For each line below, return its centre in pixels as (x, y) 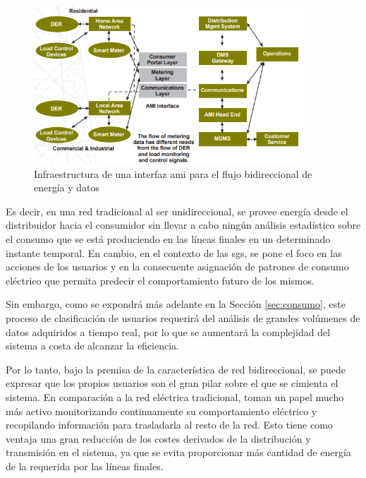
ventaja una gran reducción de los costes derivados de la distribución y (158, 438)
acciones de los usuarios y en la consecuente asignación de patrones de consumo (177, 267)
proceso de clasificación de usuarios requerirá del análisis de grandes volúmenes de (183, 318)
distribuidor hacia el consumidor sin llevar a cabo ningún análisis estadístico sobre (183, 225)
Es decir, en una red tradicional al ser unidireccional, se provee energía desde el (177, 211)
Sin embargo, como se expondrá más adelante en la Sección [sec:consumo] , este (176, 304)
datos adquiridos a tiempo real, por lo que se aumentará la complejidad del (168, 331)
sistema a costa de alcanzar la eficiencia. (92, 346)
